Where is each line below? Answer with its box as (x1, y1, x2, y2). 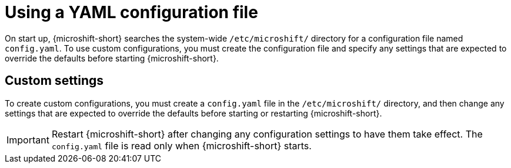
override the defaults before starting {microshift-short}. (5, 53, 219, 63)
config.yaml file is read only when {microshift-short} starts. (51, 139, 312, 152)
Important (6, 133, 49, 146)
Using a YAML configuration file (5, 2, 258, 22)
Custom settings (5, 73, 104, 88)
